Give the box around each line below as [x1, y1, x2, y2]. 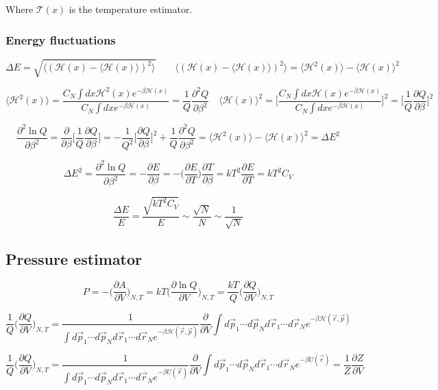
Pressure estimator [5, 248, 143, 269]
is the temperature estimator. [69, 2, 193, 16]
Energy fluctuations [5, 31, 116, 48]
